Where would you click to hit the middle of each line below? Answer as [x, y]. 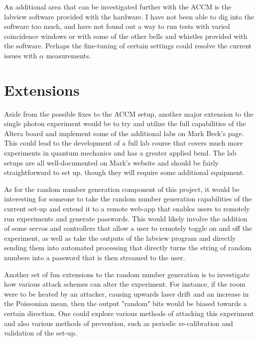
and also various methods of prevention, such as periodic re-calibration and [119, 323]
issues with [21, 55]
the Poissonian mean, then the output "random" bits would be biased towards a [126, 303]
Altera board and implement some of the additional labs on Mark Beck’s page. [124, 133]
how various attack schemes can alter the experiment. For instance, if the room [125, 284]
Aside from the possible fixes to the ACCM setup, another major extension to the [129, 113]
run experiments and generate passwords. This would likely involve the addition [126, 218]
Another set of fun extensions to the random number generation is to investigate [127, 274]
